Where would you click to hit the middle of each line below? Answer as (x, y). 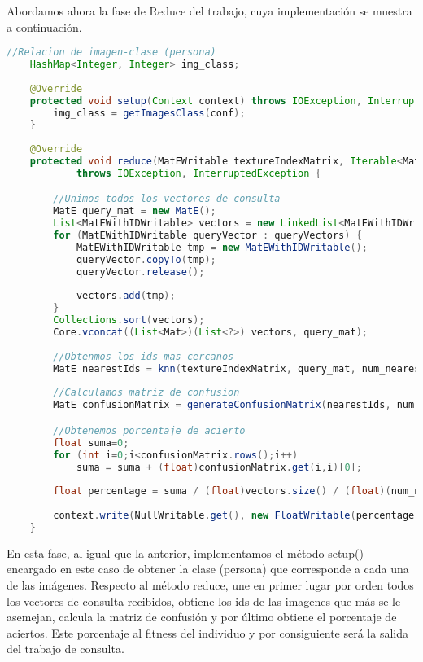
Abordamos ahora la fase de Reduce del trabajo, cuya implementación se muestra (209, 11)
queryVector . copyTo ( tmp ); (146, 259)
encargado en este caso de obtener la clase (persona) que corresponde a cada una (208, 569)
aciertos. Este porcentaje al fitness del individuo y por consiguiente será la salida (208, 632)
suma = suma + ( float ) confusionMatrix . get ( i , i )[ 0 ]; (219, 467)
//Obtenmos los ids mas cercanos (144, 356)
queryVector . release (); (140, 272)
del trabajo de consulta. (65, 649)
